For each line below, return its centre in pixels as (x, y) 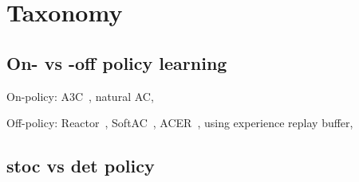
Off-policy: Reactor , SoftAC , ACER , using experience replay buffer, (180, 123)
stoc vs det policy (81, 166)
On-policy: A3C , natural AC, (80, 96)
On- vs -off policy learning (117, 62)
